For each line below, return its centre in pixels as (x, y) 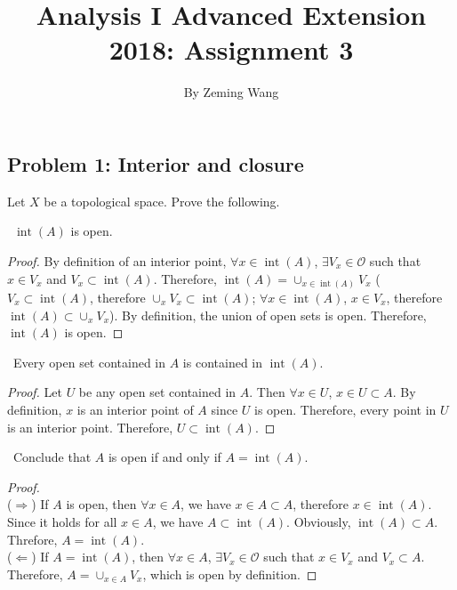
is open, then (101, 504)
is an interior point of (135, 409)
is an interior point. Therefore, (90, 427)
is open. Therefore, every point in (345, 409)
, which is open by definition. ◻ (230, 574)
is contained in (223, 362)
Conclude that (52, 457)
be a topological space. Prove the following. (162, 201)
